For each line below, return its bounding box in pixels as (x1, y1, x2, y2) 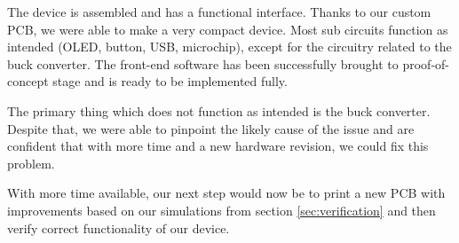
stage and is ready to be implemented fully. (52, 72, 288, 90)
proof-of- (402, 54, 450, 73)
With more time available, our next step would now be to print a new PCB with (7, 184, 446, 202)
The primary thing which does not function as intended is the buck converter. (7, 101, 431, 120)
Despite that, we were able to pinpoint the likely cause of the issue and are (7, 119, 415, 137)
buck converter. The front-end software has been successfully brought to (7, 54, 399, 73)
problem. (7, 153, 55, 172)
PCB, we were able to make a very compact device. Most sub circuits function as (7, 20, 448, 38)
